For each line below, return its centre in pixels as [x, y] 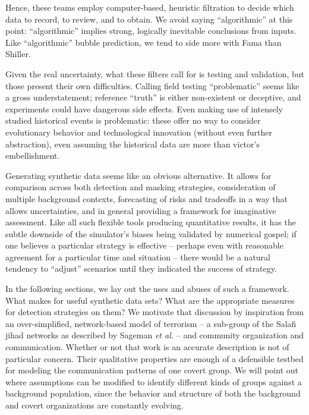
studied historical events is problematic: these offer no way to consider [133, 120]
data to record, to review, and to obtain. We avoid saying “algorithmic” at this [149, 19]
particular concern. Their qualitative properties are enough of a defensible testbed [154, 358]
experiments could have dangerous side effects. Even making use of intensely [144, 109]
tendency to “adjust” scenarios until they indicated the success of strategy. [141, 268]
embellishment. [33, 155]
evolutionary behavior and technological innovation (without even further [139, 132]
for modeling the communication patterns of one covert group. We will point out [152, 370]
